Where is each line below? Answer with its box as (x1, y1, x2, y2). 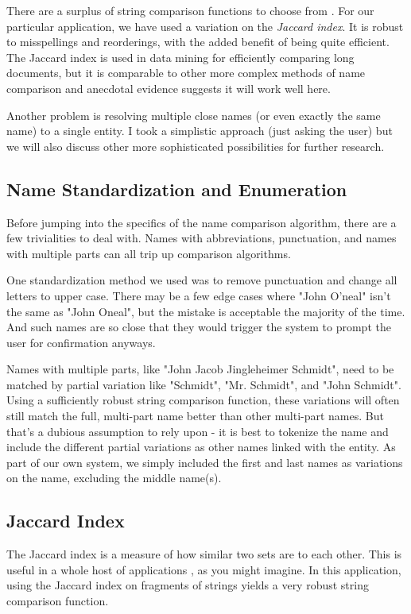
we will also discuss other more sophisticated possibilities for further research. (6, 137, 385, 154)
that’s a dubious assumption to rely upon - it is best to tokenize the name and (6, 423, 389, 439)
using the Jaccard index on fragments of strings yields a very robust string (6, 577, 369, 593)
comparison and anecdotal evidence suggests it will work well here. (6, 79, 331, 96)
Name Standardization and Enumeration (6, 176, 347, 201)
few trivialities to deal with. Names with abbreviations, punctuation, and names (6, 230, 397, 246)
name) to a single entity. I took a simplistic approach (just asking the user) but (6, 122, 393, 139)
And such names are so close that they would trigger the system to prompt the (6, 319, 391, 335)
